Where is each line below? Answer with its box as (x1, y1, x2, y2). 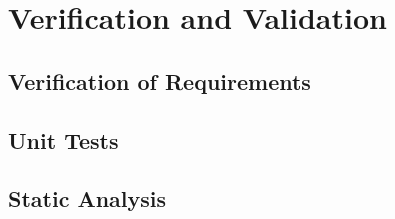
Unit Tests (8, 124, 119, 155)
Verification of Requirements (8, 65, 311, 96)
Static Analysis (8, 183, 167, 214)
